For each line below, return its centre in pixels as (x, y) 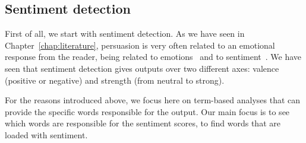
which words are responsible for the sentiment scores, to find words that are (143, 123)
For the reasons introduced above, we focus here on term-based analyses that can (153, 100)
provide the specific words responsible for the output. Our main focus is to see (147, 111)
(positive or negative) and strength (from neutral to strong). (115, 80)
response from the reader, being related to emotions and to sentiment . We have (153, 57)
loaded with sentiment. (46, 134)
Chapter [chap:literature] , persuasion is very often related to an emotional (140, 45)
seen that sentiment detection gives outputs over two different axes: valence (142, 68)
